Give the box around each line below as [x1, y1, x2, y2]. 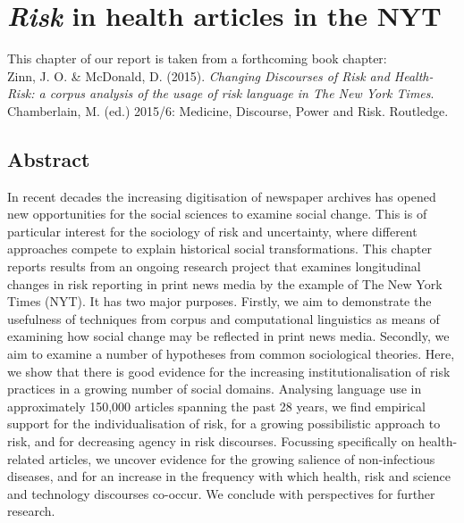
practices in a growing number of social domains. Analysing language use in [7, 379, 422, 398]
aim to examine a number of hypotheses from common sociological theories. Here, [7, 345, 455, 363]
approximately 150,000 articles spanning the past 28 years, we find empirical [7, 396, 426, 415]
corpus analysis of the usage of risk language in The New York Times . [49, 84, 434, 103]
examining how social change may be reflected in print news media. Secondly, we [7, 327, 450, 345]
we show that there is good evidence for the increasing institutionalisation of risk [7, 361, 451, 380]
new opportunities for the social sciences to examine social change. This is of [7, 204, 427, 223]
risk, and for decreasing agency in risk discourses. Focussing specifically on [7, 432, 415, 451]
